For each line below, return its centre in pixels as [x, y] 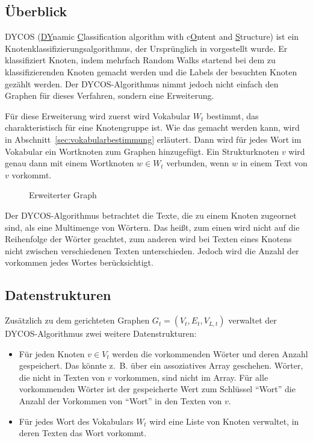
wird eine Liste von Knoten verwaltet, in [224, 421]
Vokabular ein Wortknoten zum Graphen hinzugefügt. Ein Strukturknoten [142, 151]
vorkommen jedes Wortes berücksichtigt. [79, 262]
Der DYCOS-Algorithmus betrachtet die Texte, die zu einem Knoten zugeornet [151, 215]
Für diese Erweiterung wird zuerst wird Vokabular [98, 115]
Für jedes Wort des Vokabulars [76, 421]
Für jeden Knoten [52, 353]
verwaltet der [253, 320]
